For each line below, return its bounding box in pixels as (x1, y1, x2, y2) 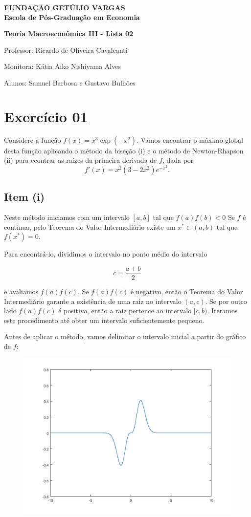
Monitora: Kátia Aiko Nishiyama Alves (4, 61, 121, 71)
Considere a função (4, 134, 61, 145)
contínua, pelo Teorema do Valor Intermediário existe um (4, 221, 176, 232)
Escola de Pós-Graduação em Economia (4, 12, 140, 22)
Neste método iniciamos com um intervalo (4, 212, 130, 222)
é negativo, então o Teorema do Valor (130, 286, 243, 296)
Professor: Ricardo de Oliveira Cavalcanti (4, 44, 128, 55)
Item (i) (4, 189, 45, 204)
